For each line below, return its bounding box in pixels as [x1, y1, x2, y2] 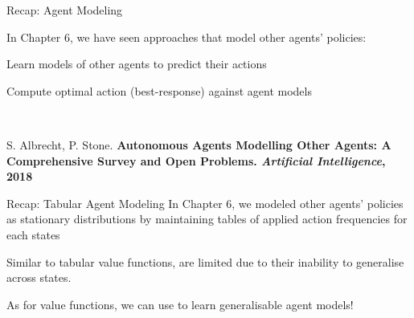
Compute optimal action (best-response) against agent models [6, 82, 312, 99]
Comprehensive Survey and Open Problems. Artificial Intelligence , [6, 152, 386, 169]
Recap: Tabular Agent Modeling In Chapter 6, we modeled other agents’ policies [6, 194, 404, 211]
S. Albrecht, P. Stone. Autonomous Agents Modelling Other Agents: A [6, 136, 391, 153]
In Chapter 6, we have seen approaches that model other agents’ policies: [6, 28, 367, 45]
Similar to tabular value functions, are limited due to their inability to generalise [6, 253, 404, 270]
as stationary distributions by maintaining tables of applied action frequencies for [6, 210, 408, 227]
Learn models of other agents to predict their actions [6, 55, 267, 72]
